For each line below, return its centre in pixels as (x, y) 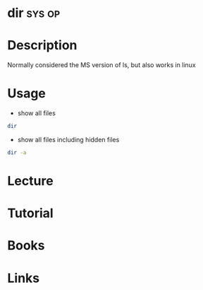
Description (42, 46)
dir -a (17, 152)
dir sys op (34, 13)
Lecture (31, 181)
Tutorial (31, 213)
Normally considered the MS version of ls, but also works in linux (101, 65)
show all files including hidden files (68, 139)
